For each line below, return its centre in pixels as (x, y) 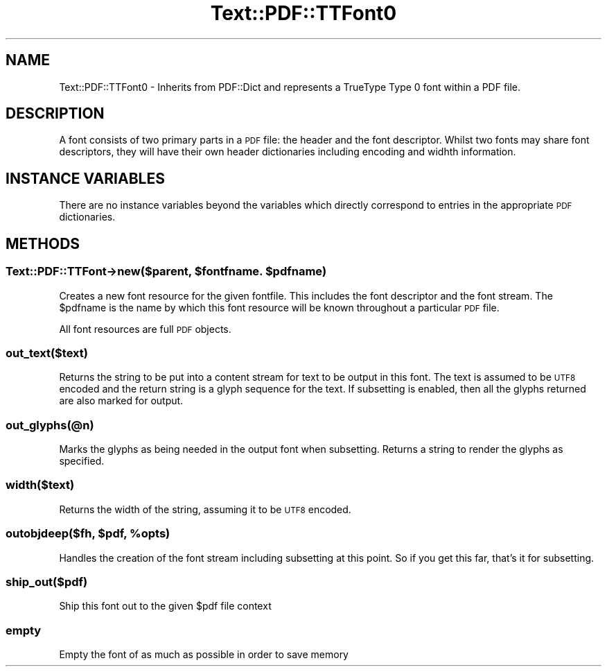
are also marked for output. (121, 401)
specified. (82, 461)
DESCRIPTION (55, 114)
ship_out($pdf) (47, 581)
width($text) (40, 485)
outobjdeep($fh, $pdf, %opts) (88, 534)
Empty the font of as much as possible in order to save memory (204, 654)
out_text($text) (47, 353)
